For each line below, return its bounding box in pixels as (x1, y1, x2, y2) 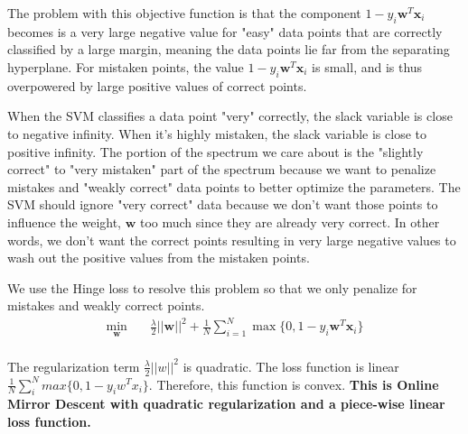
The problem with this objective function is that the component (7, 4, 361, 22)
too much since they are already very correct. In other (139, 212, 440, 231)
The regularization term (7, 356, 140, 375)
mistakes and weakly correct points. (7, 296, 205, 315)
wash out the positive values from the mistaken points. (7, 248, 310, 267)
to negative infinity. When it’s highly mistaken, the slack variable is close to (7, 124, 426, 143)
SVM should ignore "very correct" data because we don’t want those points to (7, 195, 438, 214)
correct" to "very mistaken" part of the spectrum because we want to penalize (7, 160, 436, 179)
